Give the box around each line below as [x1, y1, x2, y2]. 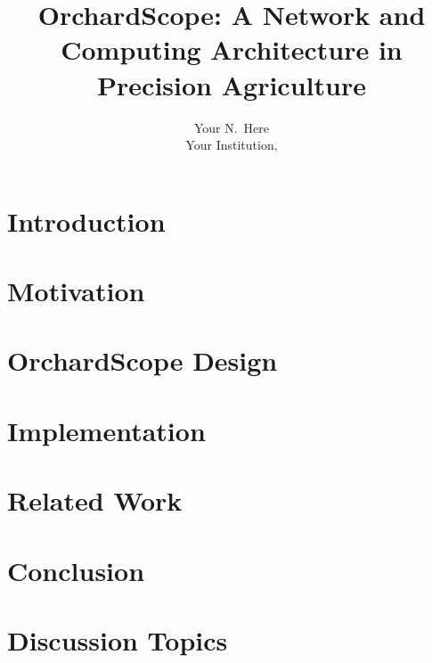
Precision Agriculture [97, 66, 366, 102]
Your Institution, [185, 135, 278, 154]
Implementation [7, 412, 206, 448]
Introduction [7, 202, 166, 239]
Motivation [7, 273, 145, 309]
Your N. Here [193, 118, 270, 136]
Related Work [7, 482, 183, 519]
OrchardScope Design [7, 342, 278, 379]
